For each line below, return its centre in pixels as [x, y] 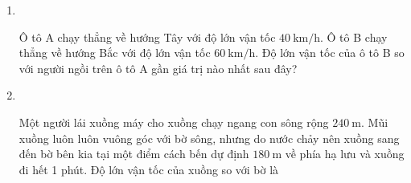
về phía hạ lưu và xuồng [345, 154]
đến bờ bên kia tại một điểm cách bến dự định [134, 154]
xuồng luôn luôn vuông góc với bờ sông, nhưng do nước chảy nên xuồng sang [209, 138]
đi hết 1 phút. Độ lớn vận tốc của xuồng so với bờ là [149, 169]
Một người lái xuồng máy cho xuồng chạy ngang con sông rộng [174, 122]
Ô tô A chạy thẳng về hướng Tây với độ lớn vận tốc [147, 37]
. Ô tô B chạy [354, 37]
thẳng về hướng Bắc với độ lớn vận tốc [115, 53]
